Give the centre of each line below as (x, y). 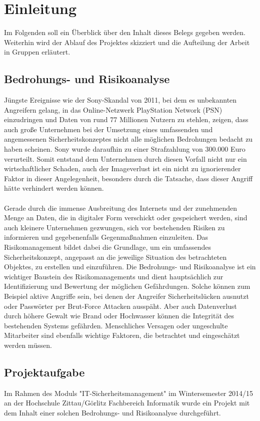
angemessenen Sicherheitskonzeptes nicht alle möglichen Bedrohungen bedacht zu (128, 139)
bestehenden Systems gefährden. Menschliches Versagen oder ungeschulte (116, 325)
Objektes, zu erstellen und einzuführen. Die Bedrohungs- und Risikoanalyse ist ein (130, 267)
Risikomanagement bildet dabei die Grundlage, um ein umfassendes (108, 247)
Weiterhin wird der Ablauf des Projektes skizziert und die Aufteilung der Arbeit (127, 42)
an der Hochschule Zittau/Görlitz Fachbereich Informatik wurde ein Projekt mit (127, 403)
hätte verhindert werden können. (54, 188)
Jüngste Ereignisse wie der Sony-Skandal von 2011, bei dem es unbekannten (120, 100)
